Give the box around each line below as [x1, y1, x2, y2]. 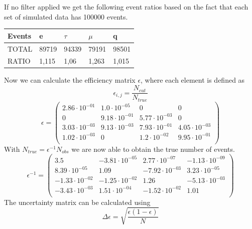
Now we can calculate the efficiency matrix [4, 75, 136, 85]
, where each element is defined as [141, 75, 245, 85]
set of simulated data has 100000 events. [4, 11, 128, 22]
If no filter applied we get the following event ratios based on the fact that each [4, 2, 248, 12]
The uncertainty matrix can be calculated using [4, 196, 151, 207]
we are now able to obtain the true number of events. [71, 143, 235, 154]
